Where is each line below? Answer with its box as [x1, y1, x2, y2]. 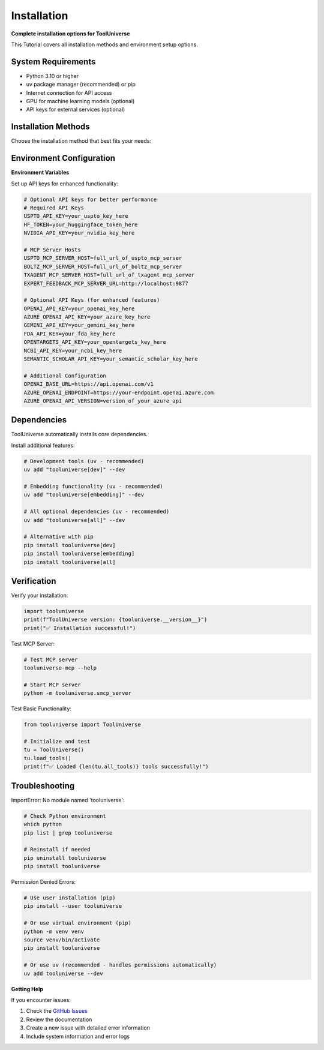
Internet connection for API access [26, 89, 112, 96]
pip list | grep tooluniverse [23, 829, 113, 836]
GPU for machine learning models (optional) [26, 98, 135, 105]
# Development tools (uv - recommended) [23, 458, 144, 464]
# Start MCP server [23, 681, 81, 688]
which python [23, 821, 62, 828]
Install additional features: [11, 442, 75, 449]
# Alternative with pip [23, 533, 94, 540]
